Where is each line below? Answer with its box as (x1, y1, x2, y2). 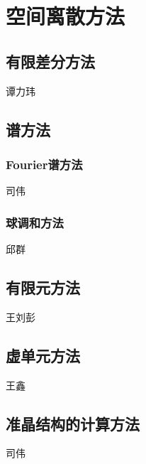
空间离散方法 (6, 1, 125, 31)
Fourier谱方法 (6, 155, 83, 173)
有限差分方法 (6, 50, 95, 72)
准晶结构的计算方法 (6, 412, 140, 434)
